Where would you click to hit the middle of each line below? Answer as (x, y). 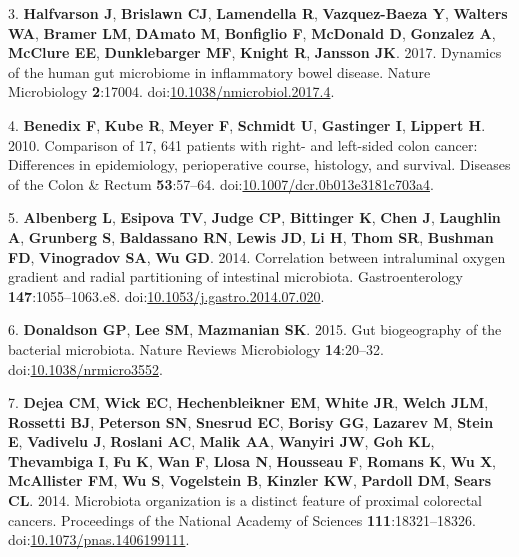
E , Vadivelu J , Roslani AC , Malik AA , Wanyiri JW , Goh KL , (221, 441)
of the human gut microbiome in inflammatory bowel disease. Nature (219, 71)
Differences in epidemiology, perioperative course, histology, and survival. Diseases (259, 164)
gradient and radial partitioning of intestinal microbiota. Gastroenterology (235, 276)
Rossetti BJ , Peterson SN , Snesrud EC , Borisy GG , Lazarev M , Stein (251, 421)
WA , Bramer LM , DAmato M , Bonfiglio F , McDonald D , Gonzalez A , (252, 32)
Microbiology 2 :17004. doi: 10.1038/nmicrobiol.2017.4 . (171, 91)
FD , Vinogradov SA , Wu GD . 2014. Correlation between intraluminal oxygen (257, 256)
